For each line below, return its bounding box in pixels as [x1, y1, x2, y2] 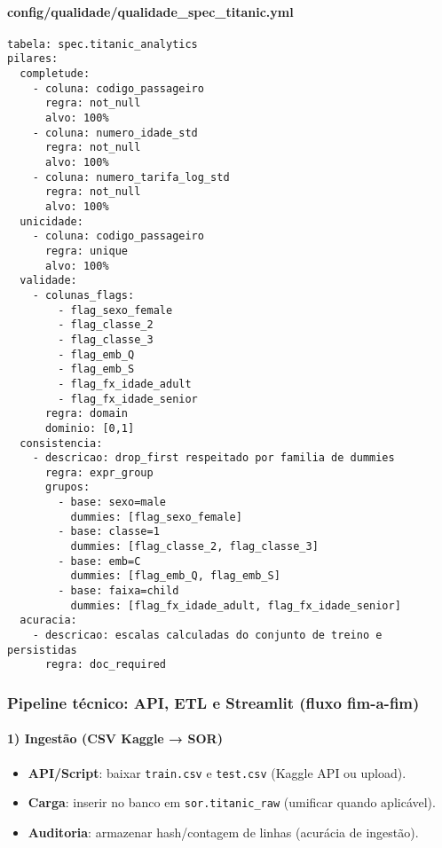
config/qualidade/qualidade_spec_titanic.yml [7, 2, 294, 20]
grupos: [44, 481, 91, 494]
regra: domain [44, 407, 129, 420]
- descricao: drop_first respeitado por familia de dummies [32, 451, 395, 465]
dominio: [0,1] [44, 421, 135, 435]
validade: [20, 274, 77, 287]
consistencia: [20, 436, 103, 450]
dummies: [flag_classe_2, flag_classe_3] [70, 540, 319, 554]
